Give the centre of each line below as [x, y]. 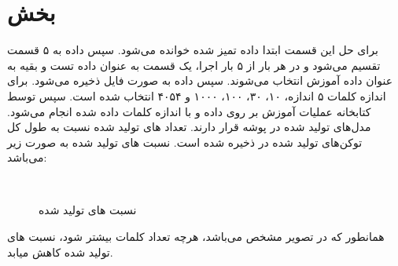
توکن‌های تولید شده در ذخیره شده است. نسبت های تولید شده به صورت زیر [185, 142]
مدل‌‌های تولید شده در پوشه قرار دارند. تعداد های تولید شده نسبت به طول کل [189, 127]
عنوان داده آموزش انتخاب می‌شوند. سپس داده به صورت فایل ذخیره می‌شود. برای [200, 80]
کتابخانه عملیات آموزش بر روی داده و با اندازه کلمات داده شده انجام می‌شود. [189, 111]
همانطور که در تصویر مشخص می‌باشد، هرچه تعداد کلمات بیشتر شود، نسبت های [196, 237]
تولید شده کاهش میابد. [60, 251]
